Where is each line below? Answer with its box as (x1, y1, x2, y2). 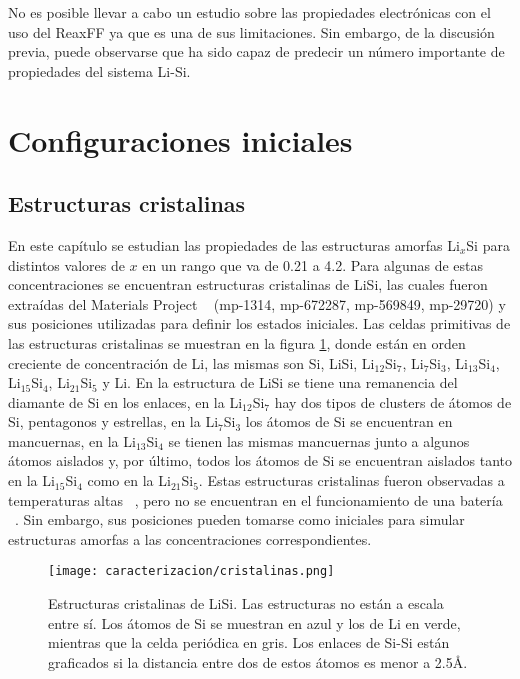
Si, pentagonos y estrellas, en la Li (8, 411, 219, 432)
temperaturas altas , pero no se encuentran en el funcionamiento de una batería (8, 489, 503, 510)
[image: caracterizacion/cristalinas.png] (48, 564, 335, 579)
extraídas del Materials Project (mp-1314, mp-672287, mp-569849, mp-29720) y (8, 293, 506, 314)
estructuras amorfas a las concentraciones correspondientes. (8, 528, 372, 549)
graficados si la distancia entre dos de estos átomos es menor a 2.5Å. (48, 651, 468, 672)
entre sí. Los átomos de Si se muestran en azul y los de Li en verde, (48, 612, 461, 633)
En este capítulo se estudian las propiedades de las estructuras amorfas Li (8, 234, 460, 255)
